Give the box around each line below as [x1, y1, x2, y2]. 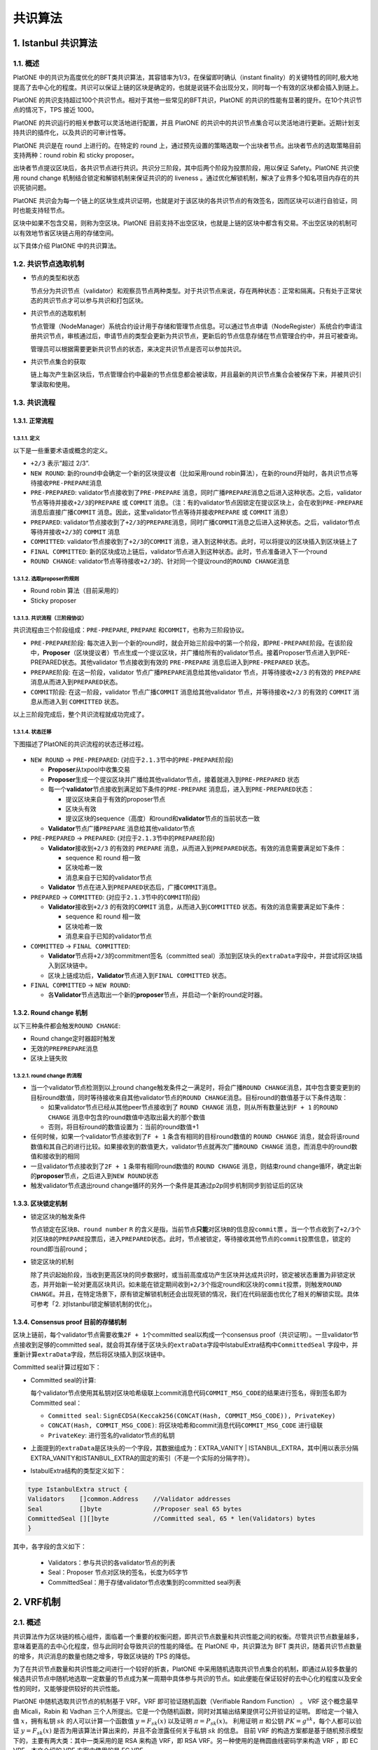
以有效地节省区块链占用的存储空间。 [13, 228, 118, 237]
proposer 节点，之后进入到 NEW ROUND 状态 [36, 1171, 159, 1179]
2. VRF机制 [13, 1596, 61, 1608]
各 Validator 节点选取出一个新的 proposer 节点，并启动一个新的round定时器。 [48, 990, 267, 999]
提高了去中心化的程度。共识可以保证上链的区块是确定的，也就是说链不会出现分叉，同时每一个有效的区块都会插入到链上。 [13, 83, 363, 91]
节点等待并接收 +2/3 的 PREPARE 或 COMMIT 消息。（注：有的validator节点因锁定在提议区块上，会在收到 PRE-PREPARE [30, 498, 363, 507]
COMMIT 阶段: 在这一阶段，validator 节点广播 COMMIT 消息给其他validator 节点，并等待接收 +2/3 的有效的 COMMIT [30, 687, 352, 696]
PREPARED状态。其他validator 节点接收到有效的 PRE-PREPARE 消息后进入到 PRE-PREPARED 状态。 [30, 658, 314, 666]
